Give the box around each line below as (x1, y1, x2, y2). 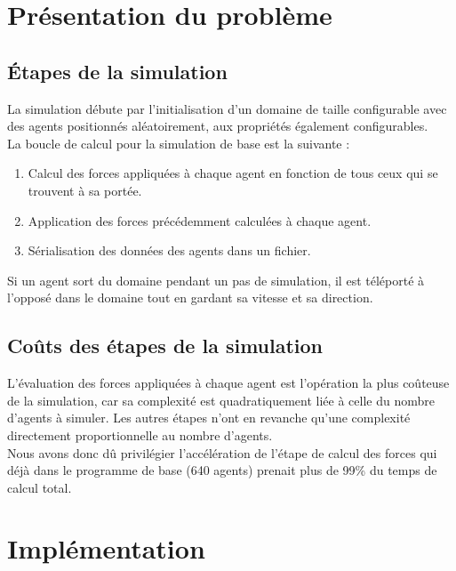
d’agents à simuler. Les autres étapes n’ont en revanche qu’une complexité (7, 408, 411, 427)
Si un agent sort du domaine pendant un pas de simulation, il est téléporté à (7, 270, 425, 289)
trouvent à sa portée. (28, 181, 142, 199)
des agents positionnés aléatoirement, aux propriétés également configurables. (7, 117, 428, 135)
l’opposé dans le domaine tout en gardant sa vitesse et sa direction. (7, 288, 373, 307)
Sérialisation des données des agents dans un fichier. (28, 241, 311, 260)
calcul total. (7, 478, 72, 496)
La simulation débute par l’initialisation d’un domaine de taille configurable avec (7, 99, 447, 117)
